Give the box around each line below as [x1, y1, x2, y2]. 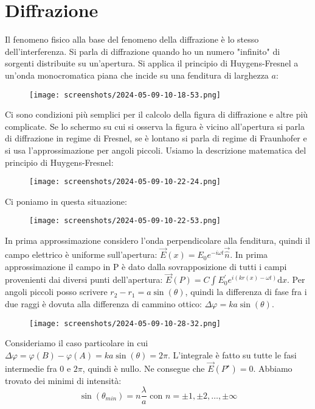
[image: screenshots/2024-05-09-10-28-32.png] [29, 319, 221, 328]
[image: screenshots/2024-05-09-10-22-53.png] [29, 216, 221, 226]
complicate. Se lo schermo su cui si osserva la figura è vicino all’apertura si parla [5, 119, 305, 132]
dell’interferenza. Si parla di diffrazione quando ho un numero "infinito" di [5, 44, 280, 57]
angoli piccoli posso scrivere [5, 285, 108, 298]
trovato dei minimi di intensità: [5, 374, 122, 386]
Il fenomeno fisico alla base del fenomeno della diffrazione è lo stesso [5, 33, 259, 46]
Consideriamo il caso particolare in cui [5, 336, 148, 349]
